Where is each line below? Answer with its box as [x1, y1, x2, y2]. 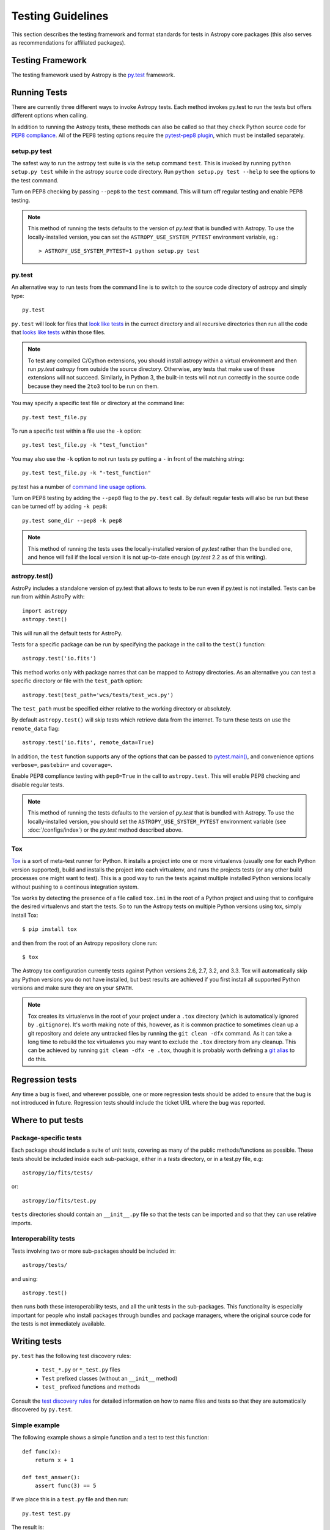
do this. [28, 1055, 47, 1062]
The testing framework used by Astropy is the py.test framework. [11, 71, 175, 78]
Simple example [11, 1420, 61, 1429]
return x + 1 [34, 1457, 74, 1463]
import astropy [22, 607, 68, 614]
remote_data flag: [11, 725, 60, 732]
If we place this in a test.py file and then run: [11, 1496, 128, 1503]
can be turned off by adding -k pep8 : [11, 502, 108, 510]
